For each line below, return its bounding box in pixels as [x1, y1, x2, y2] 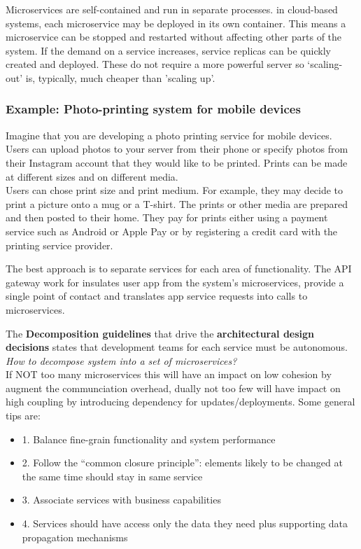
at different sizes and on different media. [6, 169, 178, 183]
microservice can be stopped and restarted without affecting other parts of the [6, 29, 342, 44]
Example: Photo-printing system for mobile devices [6, 100, 301, 118]
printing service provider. [6, 237, 113, 252]
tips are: [6, 408, 41, 423]
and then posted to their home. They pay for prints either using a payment [6, 210, 328, 225]
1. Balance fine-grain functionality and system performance [22, 431, 276, 446]
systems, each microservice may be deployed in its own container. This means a [6, 15, 346, 30]
